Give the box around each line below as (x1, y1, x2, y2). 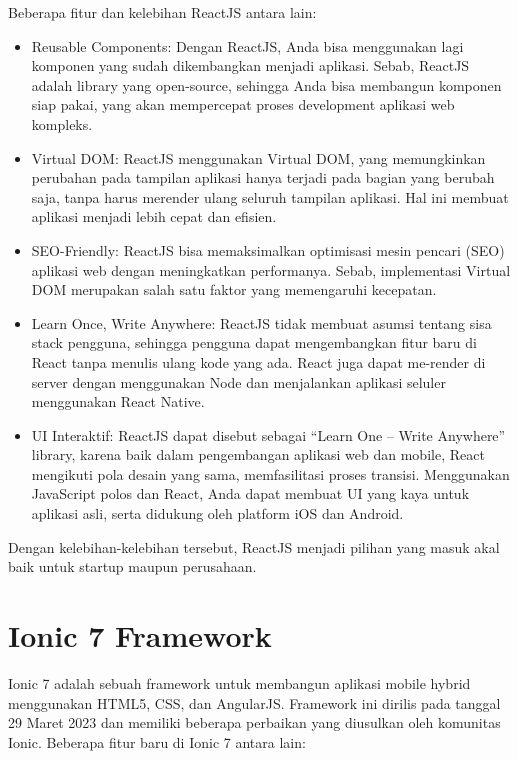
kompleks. (31, 113, 93, 134)
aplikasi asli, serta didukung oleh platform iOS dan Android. (31, 503, 404, 524)
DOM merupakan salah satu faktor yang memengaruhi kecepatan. (31, 279, 437, 300)
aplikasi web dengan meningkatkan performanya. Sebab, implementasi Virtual (31, 259, 511, 280)
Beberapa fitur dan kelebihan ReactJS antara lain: (8, 2, 317, 22)
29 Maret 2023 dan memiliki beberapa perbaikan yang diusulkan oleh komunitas (8, 712, 501, 733)
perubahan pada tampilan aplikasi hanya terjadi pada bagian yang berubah (31, 167, 495, 188)
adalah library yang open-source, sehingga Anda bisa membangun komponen (31, 74, 502, 95)
